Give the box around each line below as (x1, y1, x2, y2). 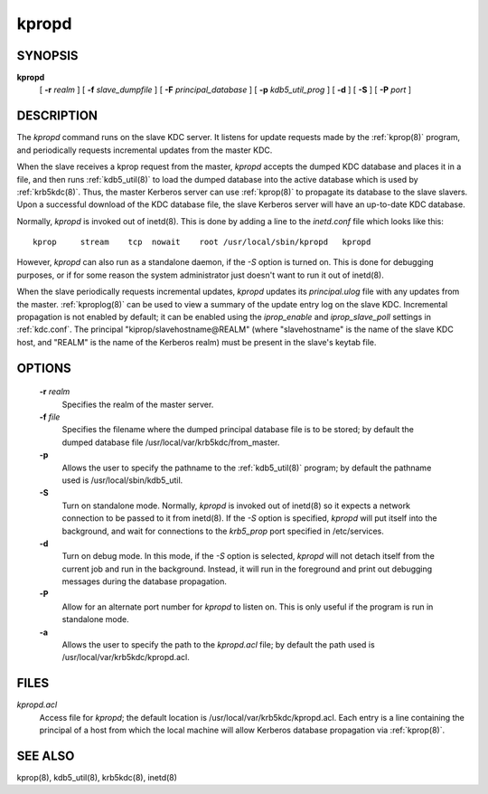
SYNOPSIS (16, 48, 79, 63)
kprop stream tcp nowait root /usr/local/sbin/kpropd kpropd (33, 237, 371, 248)
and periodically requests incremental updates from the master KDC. (16, 145, 273, 156)
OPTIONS (16, 360, 71, 375)
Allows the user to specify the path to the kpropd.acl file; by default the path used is (61, 639, 375, 650)
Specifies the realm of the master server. (61, 399, 214, 410)
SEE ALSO (16, 748, 75, 763)
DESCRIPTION (16, 109, 99, 124)
